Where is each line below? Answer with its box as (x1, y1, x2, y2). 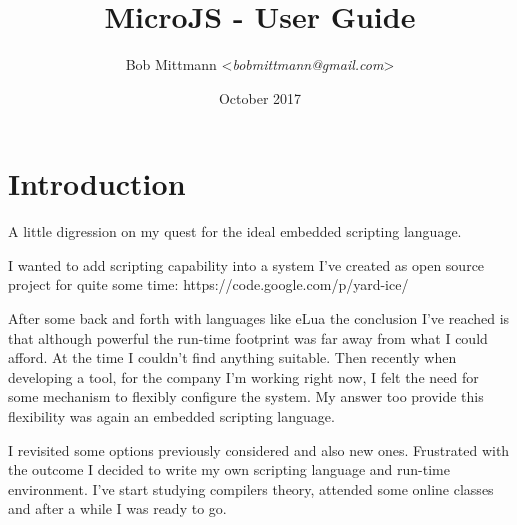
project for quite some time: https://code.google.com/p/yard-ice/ (8, 274, 409, 295)
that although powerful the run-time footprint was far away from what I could (8, 327, 488, 348)
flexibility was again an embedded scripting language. (8, 406, 335, 426)
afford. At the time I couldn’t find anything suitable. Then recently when (8, 347, 457, 368)
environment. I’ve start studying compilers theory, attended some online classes (8, 478, 494, 499)
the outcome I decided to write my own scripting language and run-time (8, 459, 450, 480)
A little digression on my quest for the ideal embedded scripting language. (8, 221, 462, 242)
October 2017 (218, 87, 302, 108)
